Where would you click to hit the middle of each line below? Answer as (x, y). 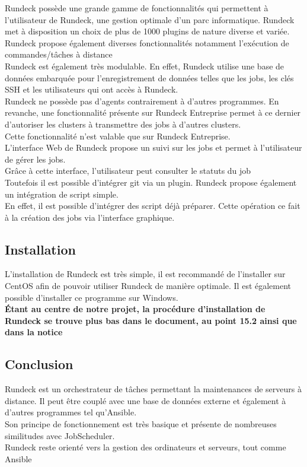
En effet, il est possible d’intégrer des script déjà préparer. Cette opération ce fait (153, 206)
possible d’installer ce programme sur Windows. (92, 297)
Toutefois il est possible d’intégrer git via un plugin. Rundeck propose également (151, 182)
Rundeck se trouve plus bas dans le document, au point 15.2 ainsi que (151, 320)
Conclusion (39, 364)
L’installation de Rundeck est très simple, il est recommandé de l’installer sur (145, 274)
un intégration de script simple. (62, 194)
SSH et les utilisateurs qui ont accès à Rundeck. (92, 89)
